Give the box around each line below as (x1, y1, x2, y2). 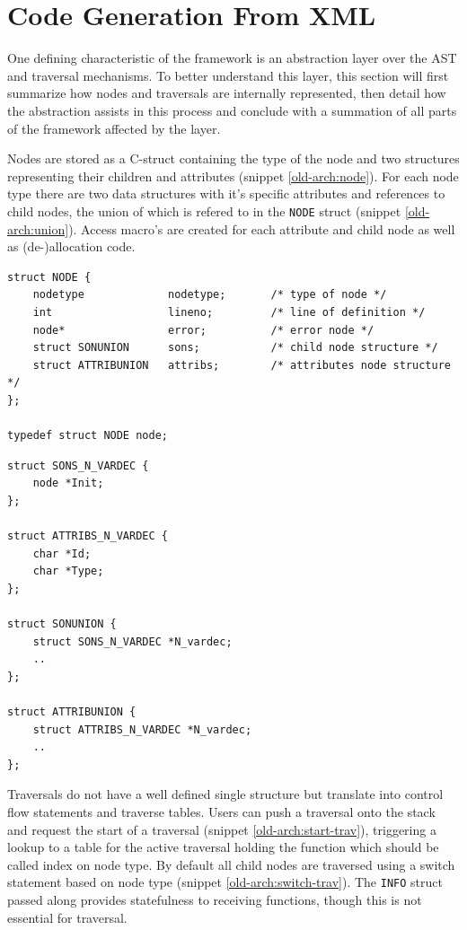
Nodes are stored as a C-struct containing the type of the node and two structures (7, 149, 460, 168)
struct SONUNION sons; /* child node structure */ (32, 341, 438, 355)
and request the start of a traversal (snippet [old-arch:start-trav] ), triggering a (7, 820, 436, 838)
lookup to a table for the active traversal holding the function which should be (7, 838, 439, 856)
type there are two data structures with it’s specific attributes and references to (7, 184, 445, 203)
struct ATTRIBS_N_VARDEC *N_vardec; (32, 723, 252, 736)
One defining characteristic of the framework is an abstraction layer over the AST (7, 48, 457, 67)
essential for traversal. (7, 908, 128, 926)
